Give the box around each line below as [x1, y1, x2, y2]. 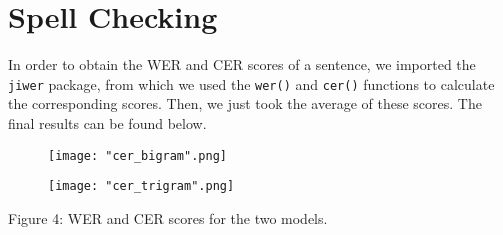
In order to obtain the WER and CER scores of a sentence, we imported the [8, 54, 476, 75]
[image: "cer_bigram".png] [48, 148, 227, 163]
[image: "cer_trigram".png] [48, 179, 235, 194]
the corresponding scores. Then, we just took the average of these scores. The [8, 93, 482, 114]
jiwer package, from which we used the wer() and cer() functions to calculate [8, 73, 495, 94]
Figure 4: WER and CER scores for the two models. [8, 207, 328, 228]
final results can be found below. [8, 112, 207, 133]
